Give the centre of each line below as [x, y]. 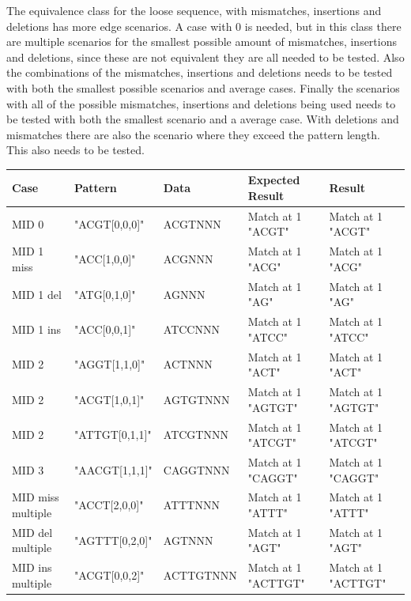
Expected [274, 180]
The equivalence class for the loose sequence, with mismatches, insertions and [194, 10]
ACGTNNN [192, 223]
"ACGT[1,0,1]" [109, 399]
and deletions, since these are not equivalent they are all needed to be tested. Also [205, 57]
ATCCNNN [191, 329]
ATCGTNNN [196, 435]
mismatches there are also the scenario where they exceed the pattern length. [193, 134]
